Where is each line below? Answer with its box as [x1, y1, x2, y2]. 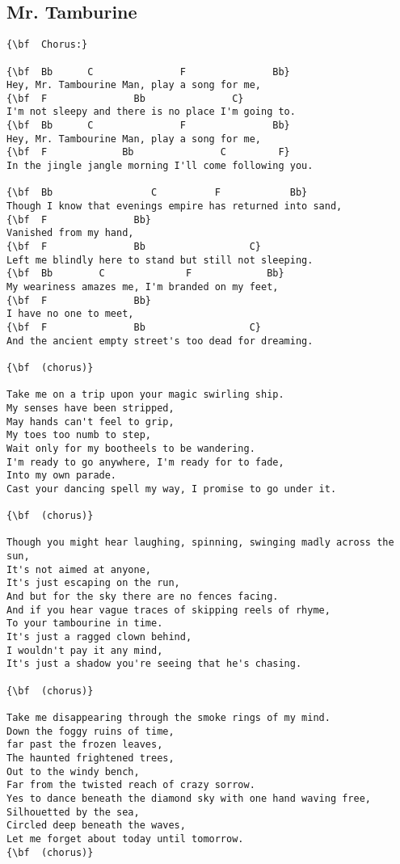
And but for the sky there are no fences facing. [6, 591, 279, 603]
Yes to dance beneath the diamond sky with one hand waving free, [6, 792, 372, 804]
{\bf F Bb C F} [6, 146, 290, 158]
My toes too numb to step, [6, 429, 151, 441]
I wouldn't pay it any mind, [6, 644, 163, 656]
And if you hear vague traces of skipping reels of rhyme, [6, 604, 331, 616]
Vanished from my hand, [6, 227, 134, 239]
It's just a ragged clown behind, [6, 631, 192, 643]
